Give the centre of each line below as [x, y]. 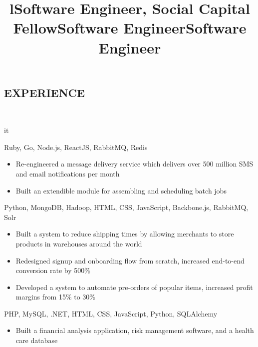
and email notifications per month [68, 173]
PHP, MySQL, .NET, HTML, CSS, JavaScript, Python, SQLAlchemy [111, 313]
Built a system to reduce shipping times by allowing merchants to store [125, 234]
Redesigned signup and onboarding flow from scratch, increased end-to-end [130, 260]
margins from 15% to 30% [55, 297]
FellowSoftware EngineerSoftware [130, 28]
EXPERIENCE [44, 92]
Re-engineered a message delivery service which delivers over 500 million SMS [134, 164]
